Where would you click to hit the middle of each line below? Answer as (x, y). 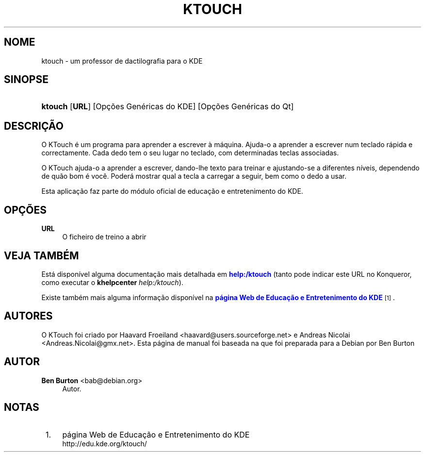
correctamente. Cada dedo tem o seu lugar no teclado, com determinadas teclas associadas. (190, 153)
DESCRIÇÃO (34, 126)
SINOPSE (26, 80)
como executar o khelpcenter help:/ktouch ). (112, 282)
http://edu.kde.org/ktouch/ (105, 443)
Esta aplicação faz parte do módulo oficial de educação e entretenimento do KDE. (172, 191)
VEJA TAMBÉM (41, 255)
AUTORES (28, 316)
